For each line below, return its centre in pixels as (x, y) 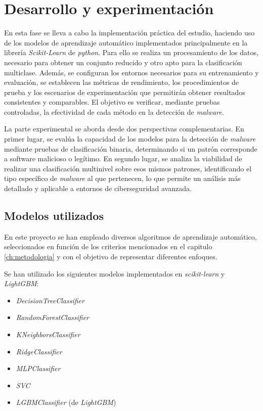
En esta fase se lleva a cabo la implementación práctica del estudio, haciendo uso (129, 33)
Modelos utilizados (54, 216)
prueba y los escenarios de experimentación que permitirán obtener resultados (125, 92)
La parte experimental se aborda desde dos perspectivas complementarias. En (124, 129)
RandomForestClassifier (53, 317)
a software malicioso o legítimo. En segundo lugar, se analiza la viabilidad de (123, 158)
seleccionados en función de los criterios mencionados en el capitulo (108, 246)
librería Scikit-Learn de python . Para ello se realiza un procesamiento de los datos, (131, 52)
